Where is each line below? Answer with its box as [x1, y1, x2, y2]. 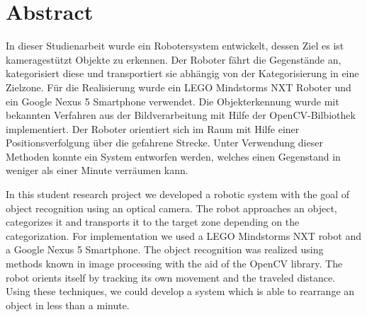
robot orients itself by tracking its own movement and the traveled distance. [6, 270, 336, 284]
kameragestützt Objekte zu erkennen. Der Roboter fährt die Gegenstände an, [6, 52, 341, 67]
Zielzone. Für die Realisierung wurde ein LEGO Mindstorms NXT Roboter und [6, 79, 351, 94]
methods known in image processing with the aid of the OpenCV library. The [6, 256, 343, 271]
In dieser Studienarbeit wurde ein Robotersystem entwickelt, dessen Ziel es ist [6, 38, 344, 53]
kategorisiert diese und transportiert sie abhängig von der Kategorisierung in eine [6, 66, 359, 81]
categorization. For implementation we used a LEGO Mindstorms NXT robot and [6, 228, 361, 243]
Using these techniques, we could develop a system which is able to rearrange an [6, 284, 355, 299]
